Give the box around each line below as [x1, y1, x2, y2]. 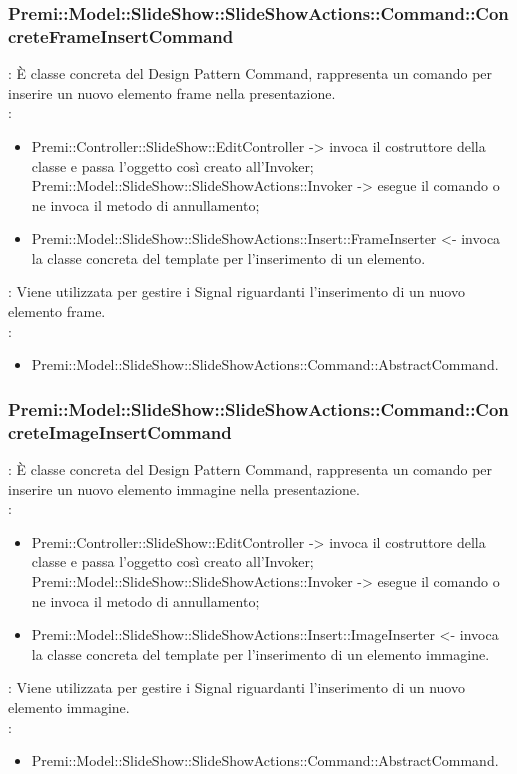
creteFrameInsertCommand [8, 23, 234, 48]
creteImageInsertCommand [8, 419, 232, 444]
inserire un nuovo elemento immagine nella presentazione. [8, 478, 360, 499]
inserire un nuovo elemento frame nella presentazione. [8, 82, 336, 103]
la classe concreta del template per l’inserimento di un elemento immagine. [31, 643, 490, 664]
